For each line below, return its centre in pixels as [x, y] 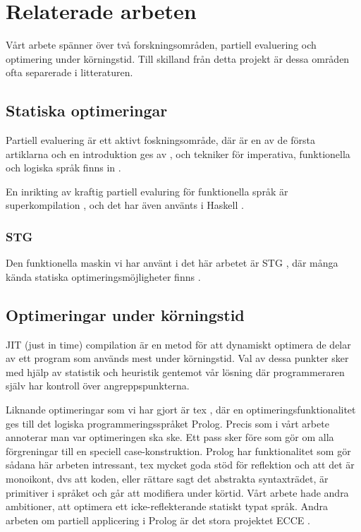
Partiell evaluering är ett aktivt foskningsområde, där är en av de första [161, 140]
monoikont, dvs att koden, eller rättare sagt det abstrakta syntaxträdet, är [167, 479]
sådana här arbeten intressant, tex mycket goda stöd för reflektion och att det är [180, 465]
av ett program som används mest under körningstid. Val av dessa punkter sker [177, 358]
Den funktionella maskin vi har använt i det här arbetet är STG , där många [172, 263]
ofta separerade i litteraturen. [69, 72]
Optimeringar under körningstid [125, 314]
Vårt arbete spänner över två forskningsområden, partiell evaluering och [161, 45]
